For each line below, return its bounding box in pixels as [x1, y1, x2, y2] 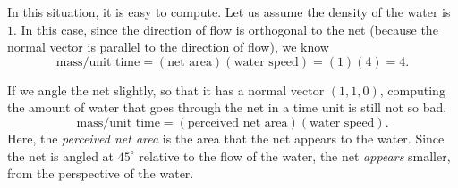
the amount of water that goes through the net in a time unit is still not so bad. [7, 98, 447, 117]
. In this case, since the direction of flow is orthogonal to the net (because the [13, 20, 438, 38]
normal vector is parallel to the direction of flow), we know [7, 37, 329, 56]
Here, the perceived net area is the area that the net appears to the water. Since [7, 128, 445, 147]
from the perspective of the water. [7, 164, 194, 183]
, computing [379, 80, 445, 99]
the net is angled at [7, 146, 114, 165]
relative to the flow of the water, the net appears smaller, [139, 146, 451, 165]
